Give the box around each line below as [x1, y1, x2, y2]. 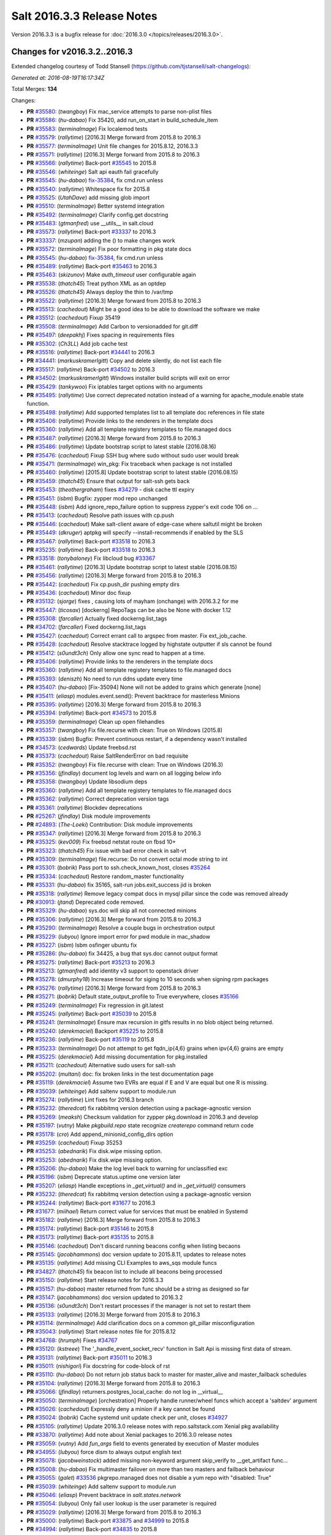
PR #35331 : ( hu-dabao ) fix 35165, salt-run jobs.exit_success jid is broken [26, 881, 211, 888]
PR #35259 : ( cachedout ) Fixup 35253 [26, 1139, 123, 1146]
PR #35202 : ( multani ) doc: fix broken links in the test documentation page [26, 1070, 214, 1078]
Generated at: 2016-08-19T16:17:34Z [11, 74, 105, 81]
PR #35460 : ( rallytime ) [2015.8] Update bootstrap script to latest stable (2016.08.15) [26, 468, 238, 476]
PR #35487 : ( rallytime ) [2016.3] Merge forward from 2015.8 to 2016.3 [26, 434, 202, 441]
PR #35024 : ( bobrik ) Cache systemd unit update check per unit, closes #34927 [26, 1414, 228, 1421]
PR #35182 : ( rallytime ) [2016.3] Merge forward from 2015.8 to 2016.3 [26, 1216, 200, 1224]
